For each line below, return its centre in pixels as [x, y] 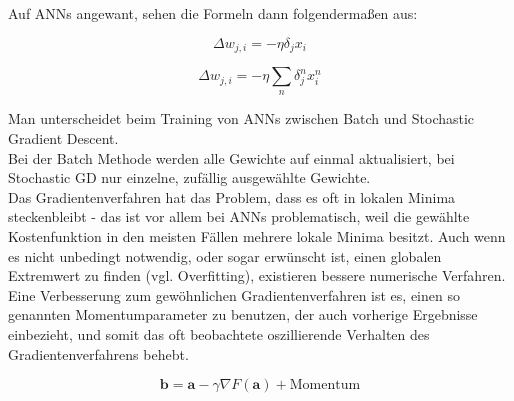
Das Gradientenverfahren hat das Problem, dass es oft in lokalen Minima [232, 196]
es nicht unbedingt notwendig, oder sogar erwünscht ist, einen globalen [225, 255]
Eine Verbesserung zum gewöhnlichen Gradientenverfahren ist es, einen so [234, 294]
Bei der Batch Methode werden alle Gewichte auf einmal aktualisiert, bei [231, 157]
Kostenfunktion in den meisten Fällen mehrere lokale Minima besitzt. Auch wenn [257, 236]
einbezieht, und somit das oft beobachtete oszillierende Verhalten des [219, 333]
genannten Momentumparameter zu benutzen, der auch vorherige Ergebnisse [243, 314]
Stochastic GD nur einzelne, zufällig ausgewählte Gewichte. [189, 177]
